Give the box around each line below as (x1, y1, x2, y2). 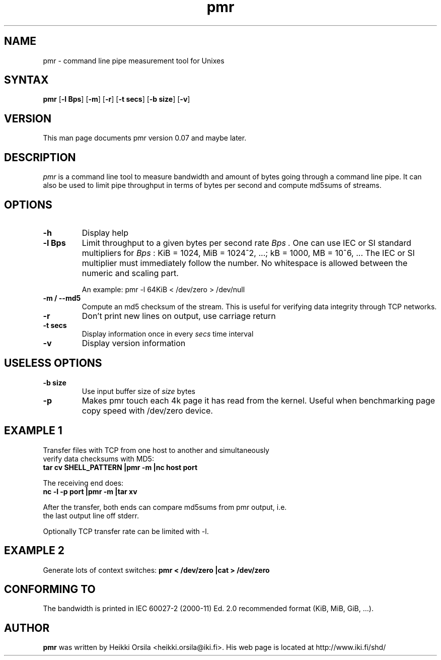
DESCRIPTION (4, 151, 76, 164)
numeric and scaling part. (82, 268, 179, 278)
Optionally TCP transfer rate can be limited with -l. (43, 526, 209, 536)
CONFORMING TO (4, 582, 96, 596)
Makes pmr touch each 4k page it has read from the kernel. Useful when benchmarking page (82, 395, 435, 406)
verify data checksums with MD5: (43, 454, 154, 463)
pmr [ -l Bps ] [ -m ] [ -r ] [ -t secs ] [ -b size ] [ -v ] (43, 95, 190, 104)
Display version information (82, 338, 186, 348)
